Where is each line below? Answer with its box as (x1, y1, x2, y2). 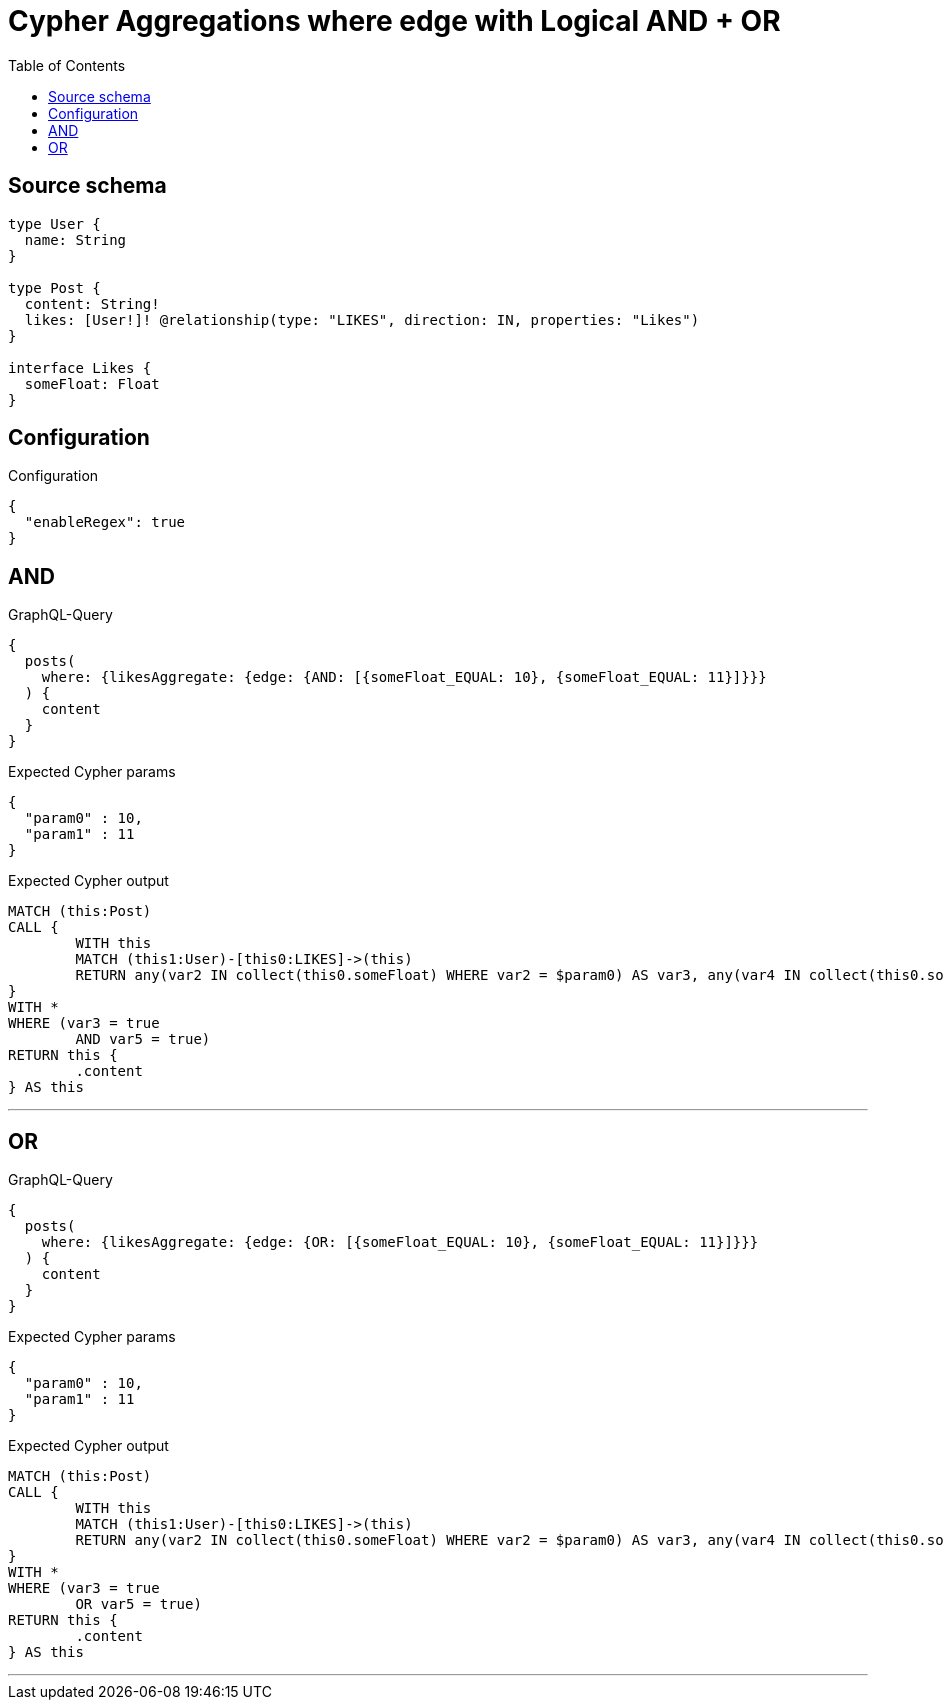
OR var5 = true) (75, 1596, 202, 1613)
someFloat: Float (24, 375, 160, 392)
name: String (24, 231, 127, 248)
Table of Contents (8, 56, 126, 74)
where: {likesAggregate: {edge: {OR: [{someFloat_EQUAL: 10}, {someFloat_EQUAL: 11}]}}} (41, 1234, 759, 1251)
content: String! (24, 295, 160, 312)
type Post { (8, 279, 101, 296)
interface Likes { (8, 359, 152, 376)
